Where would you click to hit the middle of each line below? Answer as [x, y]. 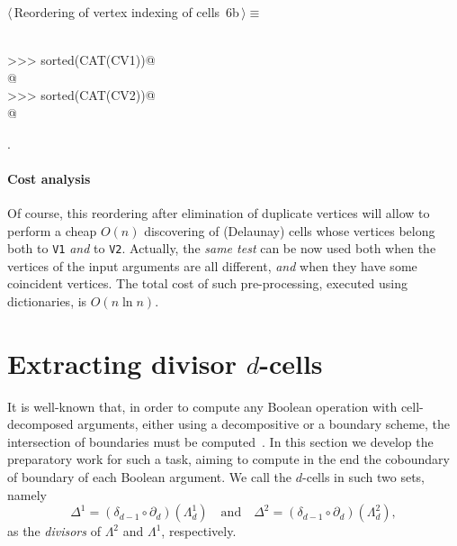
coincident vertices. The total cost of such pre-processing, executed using [208, 283]
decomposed [40, 424]
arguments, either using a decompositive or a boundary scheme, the [264, 424]
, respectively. [199, 531]
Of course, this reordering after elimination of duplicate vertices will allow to [219, 212]
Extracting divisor [122, 363]
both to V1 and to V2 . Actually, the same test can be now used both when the [222, 248]
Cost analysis [49, 178]
